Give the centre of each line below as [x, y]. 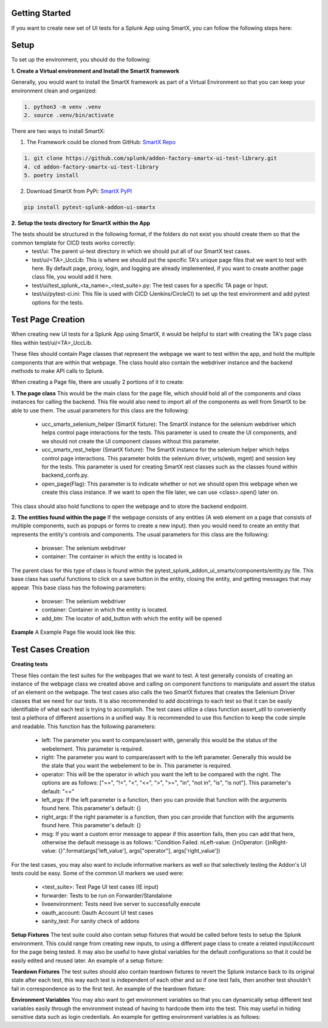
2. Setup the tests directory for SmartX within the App [81, 223]
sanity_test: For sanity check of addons [91, 921]
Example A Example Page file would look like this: [73, 632]
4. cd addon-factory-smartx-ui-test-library [91, 167]
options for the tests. [58, 302]
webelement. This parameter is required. [92, 749]
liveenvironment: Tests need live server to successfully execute [121, 904]
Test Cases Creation [50, 650]
